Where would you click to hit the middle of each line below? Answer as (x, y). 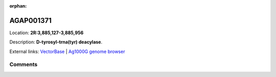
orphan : (18, 6)
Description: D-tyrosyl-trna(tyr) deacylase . (56, 42)
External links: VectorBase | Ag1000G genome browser (67, 52)
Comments (24, 65)
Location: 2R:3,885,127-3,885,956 (47, 33)
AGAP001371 (31, 20)
